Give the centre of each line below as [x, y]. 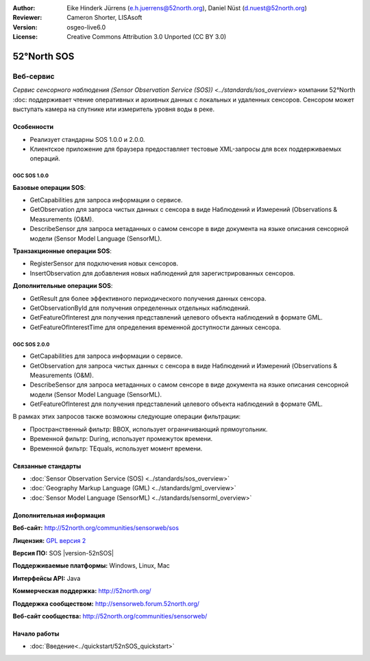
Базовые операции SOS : [49, 187]
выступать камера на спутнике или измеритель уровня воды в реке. [114, 109]
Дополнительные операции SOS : [63, 286]
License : [25, 37]
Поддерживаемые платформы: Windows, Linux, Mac [91, 566]
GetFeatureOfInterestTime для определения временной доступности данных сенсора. [155, 327]
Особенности [33, 127]
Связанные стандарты [47, 466]
